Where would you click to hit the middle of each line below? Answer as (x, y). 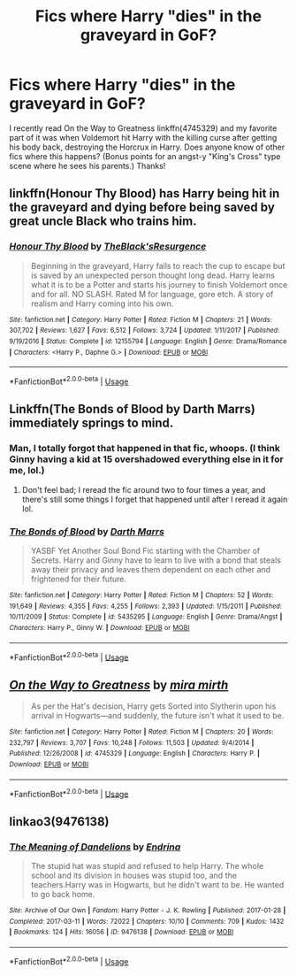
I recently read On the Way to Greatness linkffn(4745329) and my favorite (143, 128)
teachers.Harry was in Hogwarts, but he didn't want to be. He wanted (157, 884)
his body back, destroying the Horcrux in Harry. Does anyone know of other (147, 147)
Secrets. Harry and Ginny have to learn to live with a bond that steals (156, 560)
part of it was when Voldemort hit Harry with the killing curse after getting (143, 137)
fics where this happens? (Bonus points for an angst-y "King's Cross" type (145, 156)
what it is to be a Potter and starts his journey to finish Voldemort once (159, 284)
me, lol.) (27, 471)
